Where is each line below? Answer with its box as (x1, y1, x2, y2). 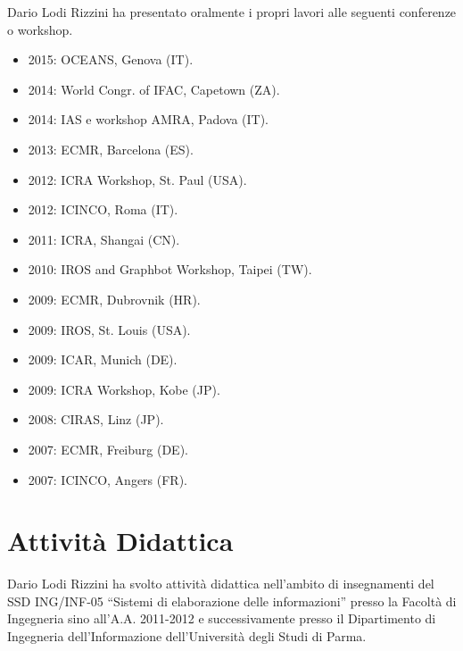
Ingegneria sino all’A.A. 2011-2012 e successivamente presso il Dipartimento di (7, 609, 436, 628)
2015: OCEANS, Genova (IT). (28, 50, 194, 69)
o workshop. (7, 20, 73, 38)
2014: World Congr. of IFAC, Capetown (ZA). (28, 79, 280, 98)
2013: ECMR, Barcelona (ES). (28, 139, 194, 158)
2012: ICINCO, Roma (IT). (28, 200, 178, 219)
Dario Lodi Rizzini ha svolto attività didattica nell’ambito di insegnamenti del (7, 574, 434, 593)
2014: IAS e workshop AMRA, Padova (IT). (28, 110, 269, 129)
